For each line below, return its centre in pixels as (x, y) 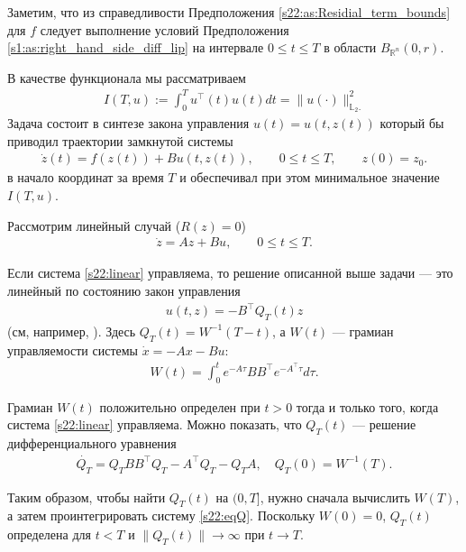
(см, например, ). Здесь (72, 331)
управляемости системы (73, 350)
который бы (412, 123)
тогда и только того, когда (367, 406)
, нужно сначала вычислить (335, 497)
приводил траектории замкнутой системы (120, 140)
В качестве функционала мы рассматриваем (127, 77)
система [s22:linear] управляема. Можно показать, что (155, 424)
